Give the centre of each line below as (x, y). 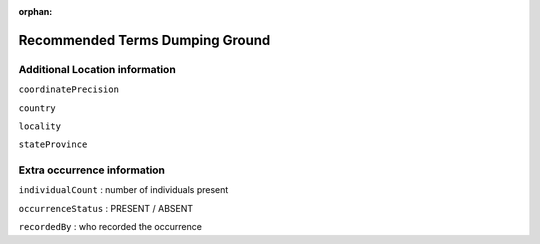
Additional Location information (97, 69)
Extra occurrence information (91, 170)
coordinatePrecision (69, 89)
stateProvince (53, 144)
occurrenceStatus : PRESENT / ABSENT (106, 208)
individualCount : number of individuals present (123, 190)
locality (40, 126)
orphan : (35, 11)
